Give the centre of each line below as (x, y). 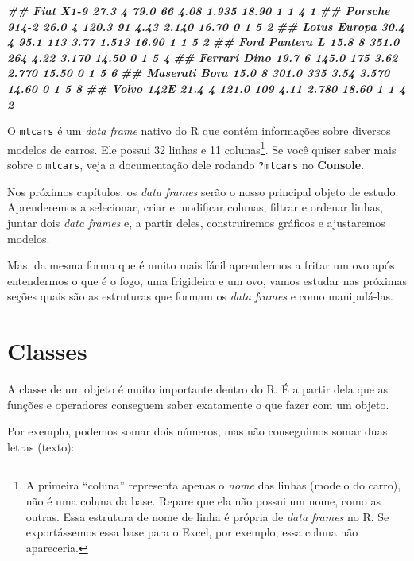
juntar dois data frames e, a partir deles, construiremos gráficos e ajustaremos (196, 222)
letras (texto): (41, 446)
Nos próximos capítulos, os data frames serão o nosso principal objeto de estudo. (203, 191)
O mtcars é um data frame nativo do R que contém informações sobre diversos (199, 131)
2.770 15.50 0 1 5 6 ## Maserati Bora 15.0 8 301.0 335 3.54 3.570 (199, 73)
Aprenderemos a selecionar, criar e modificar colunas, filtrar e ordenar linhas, (195, 207)
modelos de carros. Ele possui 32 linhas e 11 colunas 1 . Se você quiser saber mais (202, 148)
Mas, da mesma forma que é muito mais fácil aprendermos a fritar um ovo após (201, 265)
